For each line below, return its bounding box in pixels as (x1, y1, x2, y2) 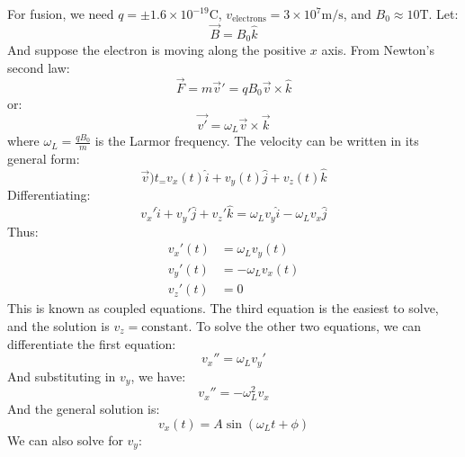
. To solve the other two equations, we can (188, 316, 422, 335)
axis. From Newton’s (321, 40, 435, 59)
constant (141, 320, 189, 334)
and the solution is (7, 316, 110, 335)
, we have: (130, 366, 186, 385)
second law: (7, 58, 70, 76)
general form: (7, 149, 80, 168)
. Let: (428, 4, 459, 22)
